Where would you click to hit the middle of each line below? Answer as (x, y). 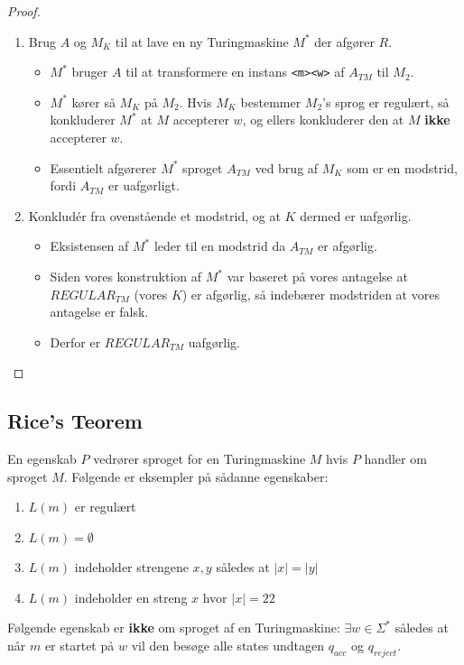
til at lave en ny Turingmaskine (202, 41)
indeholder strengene (131, 566)
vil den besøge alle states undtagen (227, 645)
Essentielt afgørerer (103, 167)
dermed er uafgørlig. (356, 215)
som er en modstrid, (402, 167)
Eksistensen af (89, 246)
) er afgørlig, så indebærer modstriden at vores (311, 294)
